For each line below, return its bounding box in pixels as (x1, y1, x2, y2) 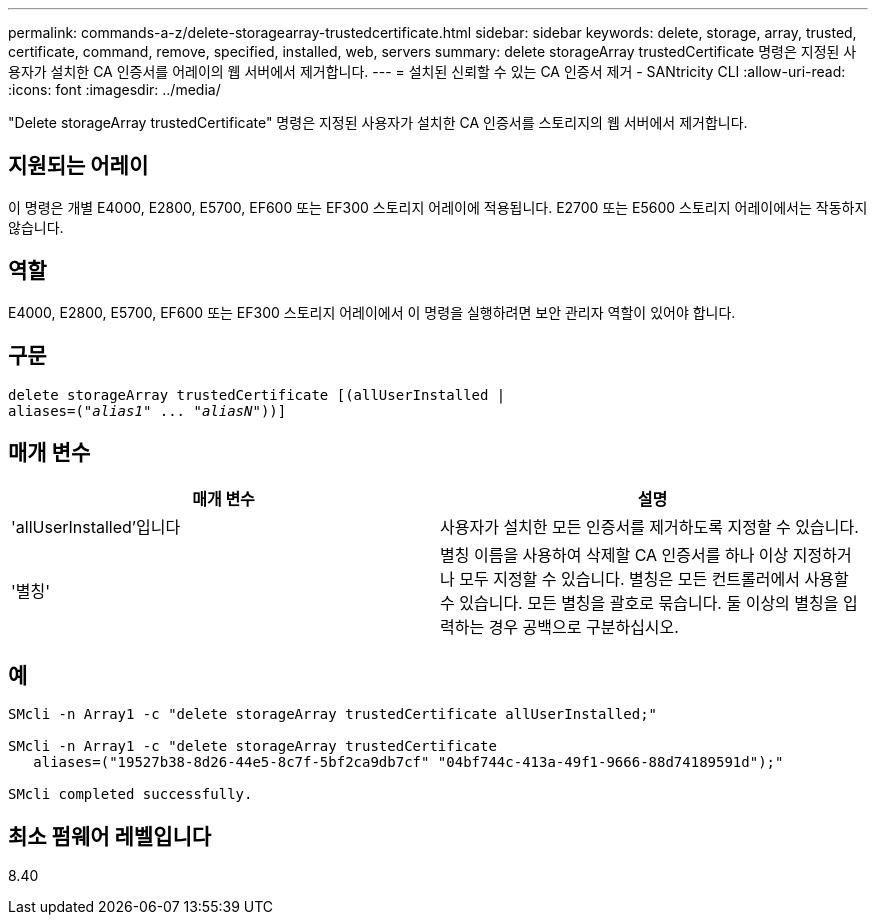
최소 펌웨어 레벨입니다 (8, 823, 212, 849)
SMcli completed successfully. (8, 786, 253, 803)
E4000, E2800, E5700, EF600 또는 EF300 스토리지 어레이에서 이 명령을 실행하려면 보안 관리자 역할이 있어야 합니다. (8, 303, 736, 321)
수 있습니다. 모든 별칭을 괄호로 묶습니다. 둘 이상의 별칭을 (440, 593, 839, 614)
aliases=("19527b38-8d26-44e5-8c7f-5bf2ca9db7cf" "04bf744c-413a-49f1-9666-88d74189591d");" (33, 754, 784, 771)
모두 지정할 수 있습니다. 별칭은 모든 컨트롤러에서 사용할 (459, 569, 849, 590)
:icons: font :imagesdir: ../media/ (8, 81, 221, 98)
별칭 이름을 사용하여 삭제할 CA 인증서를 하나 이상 (440, 545, 789, 566)
